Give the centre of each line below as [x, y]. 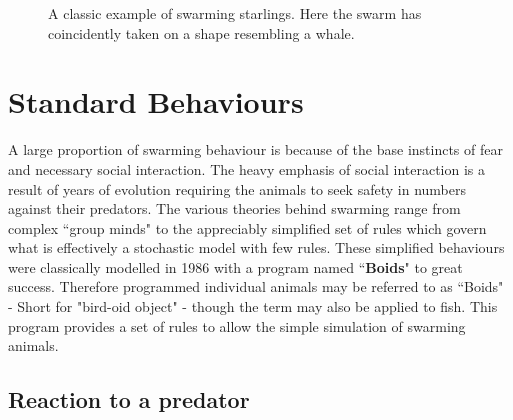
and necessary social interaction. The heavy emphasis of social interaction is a [247, 168]
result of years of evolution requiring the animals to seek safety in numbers [237, 188]
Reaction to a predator [129, 399]
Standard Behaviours [156, 101]
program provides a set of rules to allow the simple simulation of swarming [237, 325]
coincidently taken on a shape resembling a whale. [201, 32]
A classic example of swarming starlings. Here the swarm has [235, 13]
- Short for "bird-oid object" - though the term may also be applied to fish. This [253, 306]
